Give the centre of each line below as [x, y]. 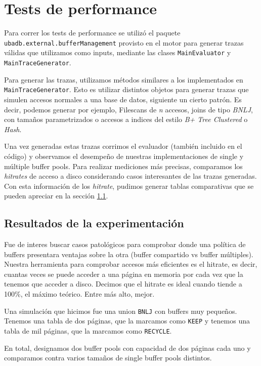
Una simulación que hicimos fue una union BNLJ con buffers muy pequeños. [121, 311]
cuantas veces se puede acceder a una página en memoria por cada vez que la [124, 274]
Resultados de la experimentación [94, 223]
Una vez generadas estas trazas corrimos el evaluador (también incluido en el [123, 146]
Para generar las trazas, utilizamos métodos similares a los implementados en [124, 79]
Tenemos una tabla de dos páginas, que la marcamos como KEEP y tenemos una [127, 321]
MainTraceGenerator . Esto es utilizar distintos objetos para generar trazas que [126, 89]
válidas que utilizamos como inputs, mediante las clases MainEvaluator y [118, 52]
